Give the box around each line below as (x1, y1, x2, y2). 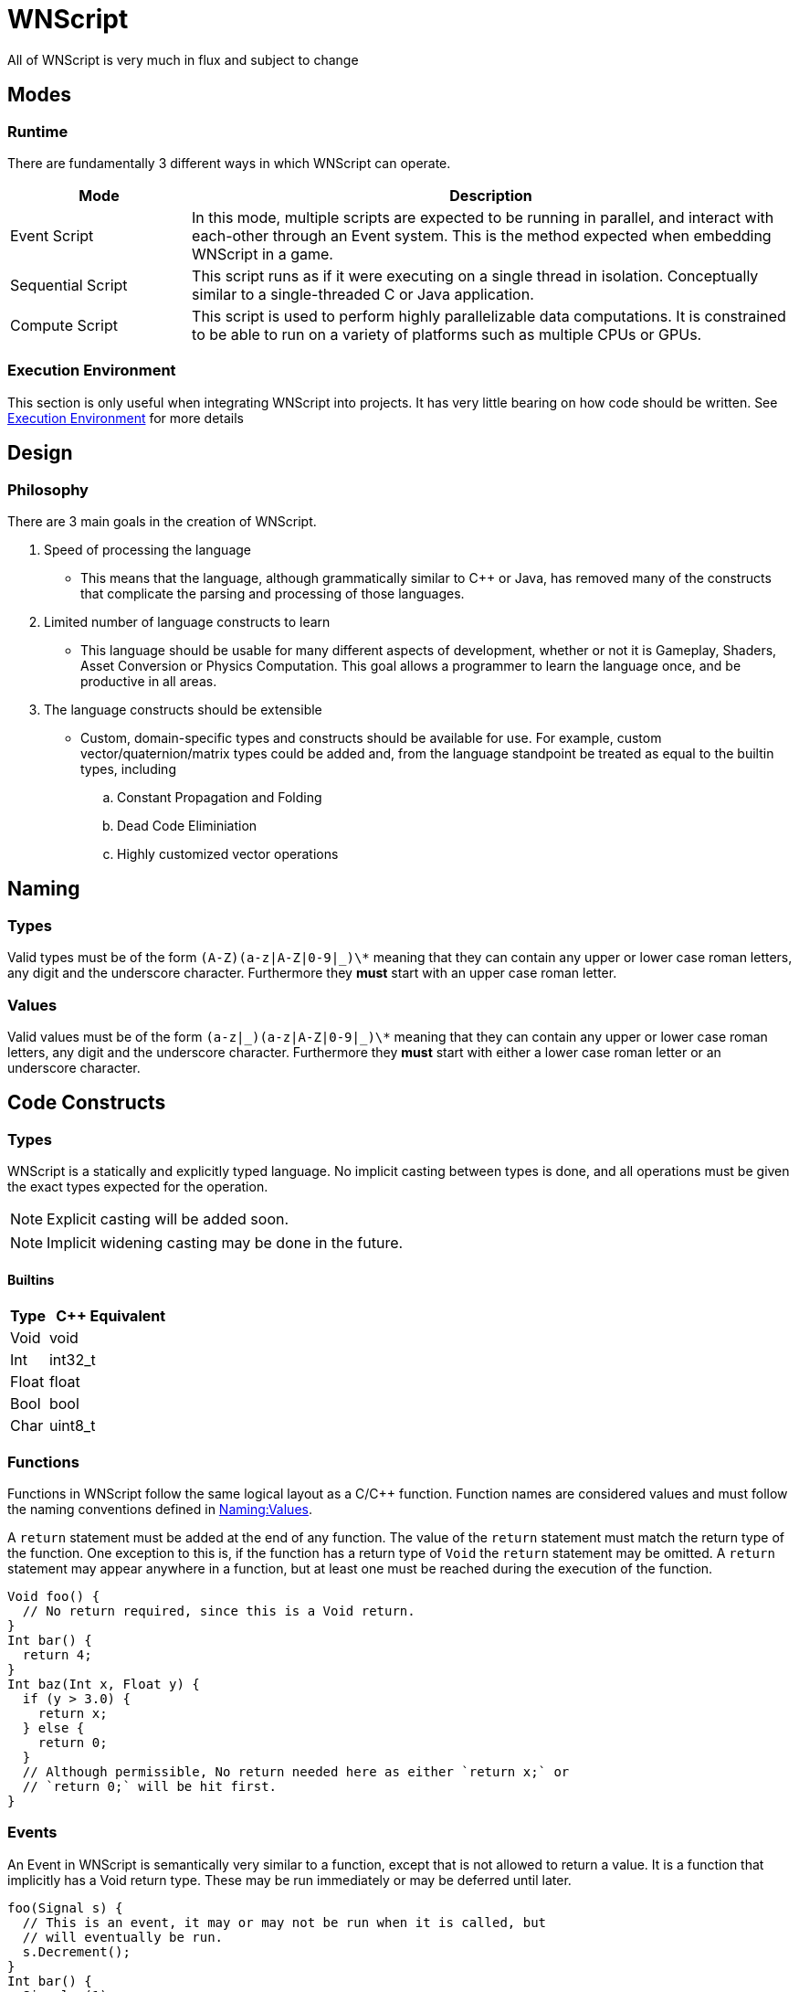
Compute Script (10, 315, 118, 334)
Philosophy (7, 480, 89, 499)
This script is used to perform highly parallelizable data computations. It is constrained (192, 306, 786, 325)
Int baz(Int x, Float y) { (7, 1677, 200, 1692)
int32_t (48, 1351, 96, 1370)
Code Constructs (7, 1091, 166, 1115)
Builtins (7, 1271, 55, 1287)
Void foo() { (7, 1589, 100, 1605)
